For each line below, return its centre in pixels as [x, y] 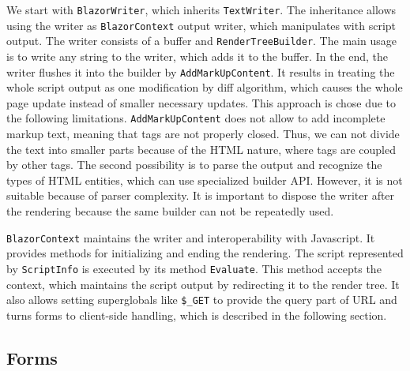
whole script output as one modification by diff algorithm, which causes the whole [205, 87]
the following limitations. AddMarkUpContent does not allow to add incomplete [196, 118]
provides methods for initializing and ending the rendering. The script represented [205, 253]
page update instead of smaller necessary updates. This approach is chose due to [201, 102]
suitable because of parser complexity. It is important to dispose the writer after [201, 195]
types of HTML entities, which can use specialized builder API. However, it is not [205, 180]
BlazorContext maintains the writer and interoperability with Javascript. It [191, 237]
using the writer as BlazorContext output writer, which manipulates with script [201, 25]
